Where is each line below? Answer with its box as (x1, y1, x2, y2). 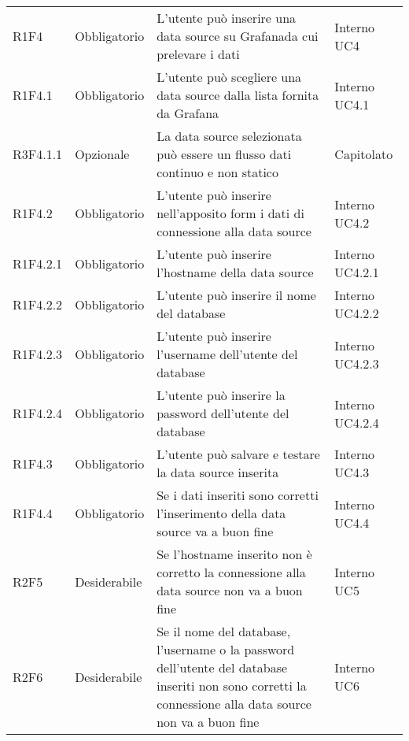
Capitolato (334, 145, 393, 163)
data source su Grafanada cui (157, 27, 319, 45)
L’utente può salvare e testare (157, 445, 320, 463)
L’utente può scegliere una (157, 68, 302, 86)
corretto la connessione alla (157, 563, 306, 581)
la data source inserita (157, 463, 279, 481)
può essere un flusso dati (157, 145, 292, 163)
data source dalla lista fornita (157, 86, 319, 104)
